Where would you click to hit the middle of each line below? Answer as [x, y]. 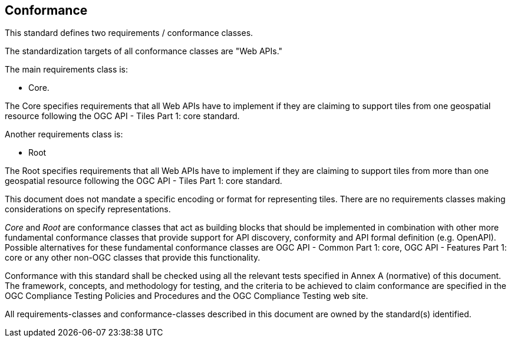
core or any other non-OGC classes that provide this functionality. [133, 258]
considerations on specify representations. [88, 209]
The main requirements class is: [67, 70]
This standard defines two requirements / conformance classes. [129, 33]
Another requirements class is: [64, 134]
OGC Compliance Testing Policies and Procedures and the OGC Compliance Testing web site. [187, 296]
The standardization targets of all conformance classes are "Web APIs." [144, 51]
